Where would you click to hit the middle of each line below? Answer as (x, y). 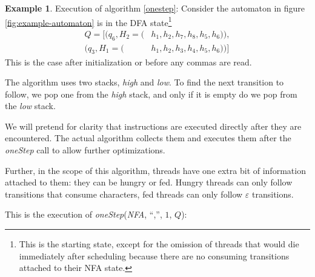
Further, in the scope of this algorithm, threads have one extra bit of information (155, 170)
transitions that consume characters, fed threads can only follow (124, 194)
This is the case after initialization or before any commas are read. (128, 62)
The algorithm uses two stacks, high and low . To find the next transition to (144, 82)
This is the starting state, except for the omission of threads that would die (159, 244)
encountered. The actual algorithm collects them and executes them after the (148, 138)
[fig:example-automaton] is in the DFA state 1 (88, 21)
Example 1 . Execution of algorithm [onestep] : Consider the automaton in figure (155, 8)
